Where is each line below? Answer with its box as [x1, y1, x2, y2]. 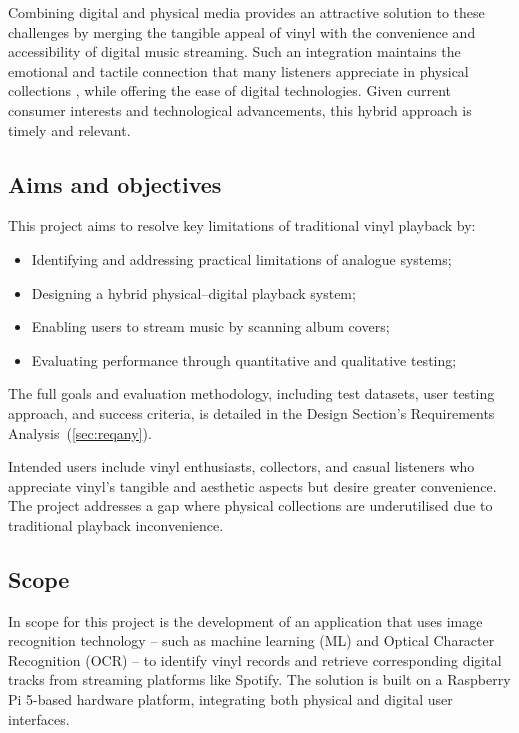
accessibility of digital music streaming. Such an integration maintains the [8, 41, 461, 62]
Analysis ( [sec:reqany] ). [8, 422, 152, 443]
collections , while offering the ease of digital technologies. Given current [8, 80, 451, 101]
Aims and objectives [8, 168, 222, 199]
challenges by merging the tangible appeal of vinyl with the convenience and [8, 21, 476, 42]
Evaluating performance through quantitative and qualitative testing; [31, 349, 457, 370]
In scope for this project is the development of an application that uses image [8, 610, 483, 631]
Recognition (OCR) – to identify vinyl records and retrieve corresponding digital [8, 649, 502, 670]
